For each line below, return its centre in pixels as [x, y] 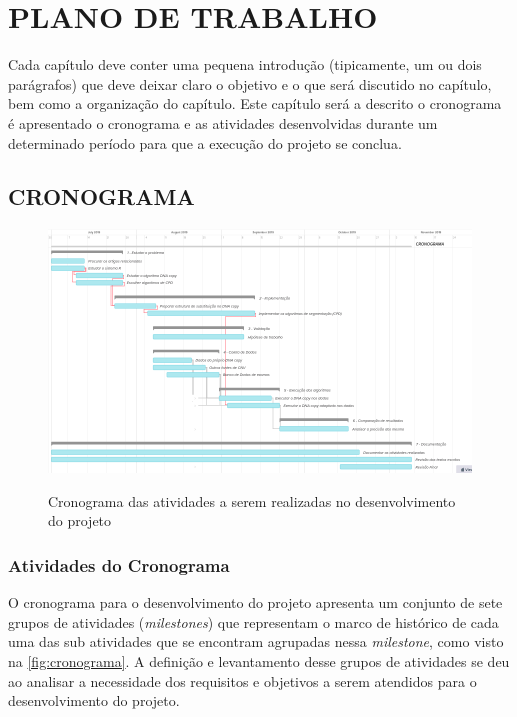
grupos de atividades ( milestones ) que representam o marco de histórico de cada [253, 621]
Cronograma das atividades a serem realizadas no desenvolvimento [252, 500]
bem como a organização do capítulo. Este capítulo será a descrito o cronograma [255, 103]
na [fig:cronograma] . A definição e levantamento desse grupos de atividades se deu [259, 661]
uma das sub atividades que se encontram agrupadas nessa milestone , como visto [256, 641]
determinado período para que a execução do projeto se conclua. [205, 142]
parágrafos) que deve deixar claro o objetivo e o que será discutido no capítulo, [250, 83]
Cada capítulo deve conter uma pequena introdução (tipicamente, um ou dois [245, 64]
